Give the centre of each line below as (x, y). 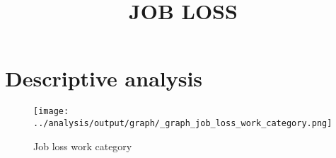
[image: (51, 112)
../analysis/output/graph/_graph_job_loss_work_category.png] (183, 123)
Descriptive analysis (104, 78)
